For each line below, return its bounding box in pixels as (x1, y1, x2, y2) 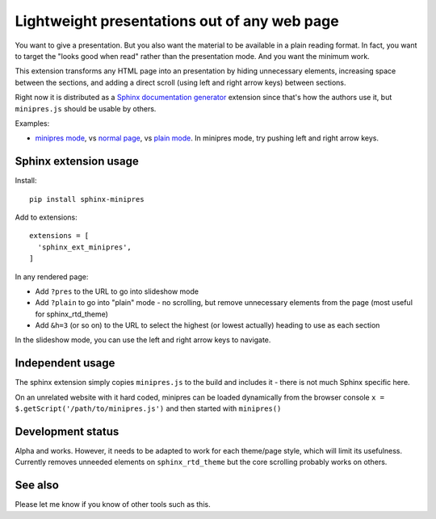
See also (15, 479, 60, 492)
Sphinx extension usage (15, 154, 139, 169)
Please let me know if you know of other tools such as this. (15, 500, 211, 509)
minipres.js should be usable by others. (15, 103, 157, 113)
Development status (15, 425, 119, 438)
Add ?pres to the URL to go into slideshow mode (35, 287, 199, 296)
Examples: (15, 118, 50, 128)
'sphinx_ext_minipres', (37, 242, 132, 252)
